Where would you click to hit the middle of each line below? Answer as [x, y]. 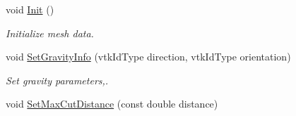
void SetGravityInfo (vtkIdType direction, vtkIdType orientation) [148, 57]
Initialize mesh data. [50, 33]
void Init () [30, 9]
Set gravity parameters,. [57, 80]
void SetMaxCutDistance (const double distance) [112, 104]
